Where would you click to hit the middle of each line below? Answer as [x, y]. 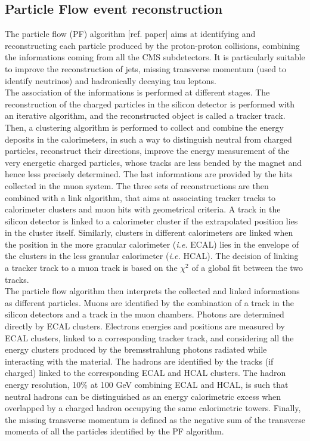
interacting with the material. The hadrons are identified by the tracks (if [139, 361]
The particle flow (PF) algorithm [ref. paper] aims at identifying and [130, 34]
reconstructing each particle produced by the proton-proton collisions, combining [152, 45]
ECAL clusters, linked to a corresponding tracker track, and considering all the [149, 337]
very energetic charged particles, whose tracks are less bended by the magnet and [153, 162]
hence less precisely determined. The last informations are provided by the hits [149, 174]
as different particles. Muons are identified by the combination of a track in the [149, 302]
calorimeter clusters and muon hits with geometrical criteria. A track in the [143, 209]
